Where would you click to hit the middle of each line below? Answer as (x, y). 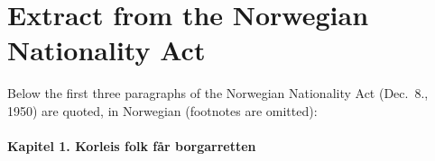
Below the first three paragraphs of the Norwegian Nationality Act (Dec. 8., (218, 93)
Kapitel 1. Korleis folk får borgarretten (132, 146)
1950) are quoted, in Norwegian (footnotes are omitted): (162, 110)
